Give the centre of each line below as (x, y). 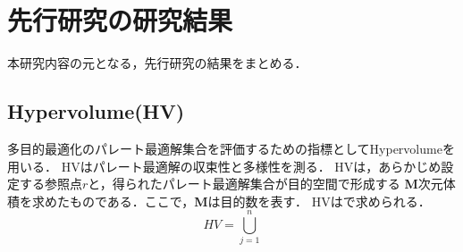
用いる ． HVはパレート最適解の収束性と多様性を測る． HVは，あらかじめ (224, 166)
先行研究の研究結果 (120, 20)
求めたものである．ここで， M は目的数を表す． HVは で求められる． (231, 201)
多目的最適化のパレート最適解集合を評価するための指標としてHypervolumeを (231, 148)
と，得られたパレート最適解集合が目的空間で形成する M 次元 (265, 184)
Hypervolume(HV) (96, 111)
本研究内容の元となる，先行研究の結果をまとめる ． (157, 63)
